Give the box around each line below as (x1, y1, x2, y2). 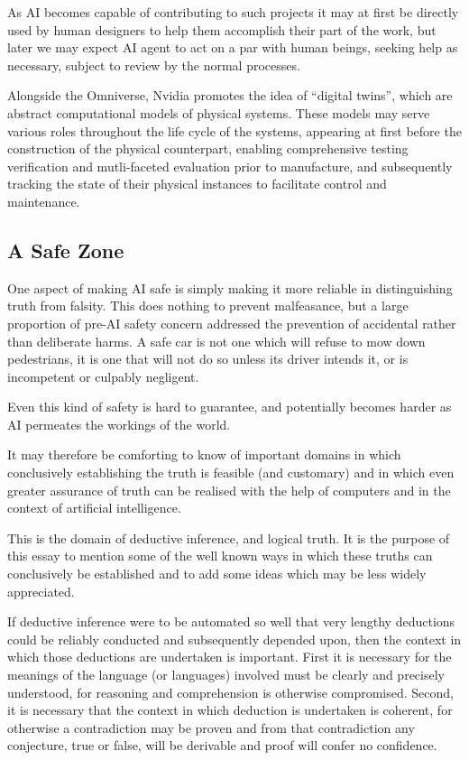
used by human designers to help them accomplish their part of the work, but (7, 20, 437, 39)
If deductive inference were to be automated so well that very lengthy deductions (7, 612, 455, 631)
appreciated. (7, 581, 75, 600)
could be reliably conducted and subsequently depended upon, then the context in (7, 629, 462, 648)
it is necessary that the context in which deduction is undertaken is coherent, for (7, 700, 453, 719)
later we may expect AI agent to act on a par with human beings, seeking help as (7, 38, 458, 57)
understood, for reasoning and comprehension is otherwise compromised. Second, (7, 682, 454, 701)
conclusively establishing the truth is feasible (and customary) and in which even (7, 463, 455, 482)
